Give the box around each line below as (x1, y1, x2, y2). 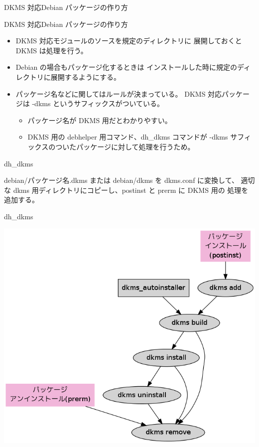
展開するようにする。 (50, 71, 121, 82)
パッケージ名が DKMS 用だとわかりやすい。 (27, 115, 172, 125)
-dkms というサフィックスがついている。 (32, 98, 164, 109)
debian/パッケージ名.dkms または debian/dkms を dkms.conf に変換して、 (4, 175, 239, 185)
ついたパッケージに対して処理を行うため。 (55, 141, 195, 151)
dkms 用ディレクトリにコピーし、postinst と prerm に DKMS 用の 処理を (13, 184, 249, 195)
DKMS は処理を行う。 (15, 45, 88, 55)
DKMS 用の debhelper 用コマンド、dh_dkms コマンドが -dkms (27, 132, 228, 142)
